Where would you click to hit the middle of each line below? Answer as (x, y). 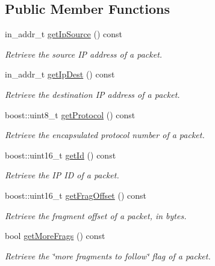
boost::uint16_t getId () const (61, 155)
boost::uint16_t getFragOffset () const (76, 195)
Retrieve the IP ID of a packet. (62, 175)
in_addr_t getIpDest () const (60, 74)
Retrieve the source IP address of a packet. (84, 54)
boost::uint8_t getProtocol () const (70, 114)
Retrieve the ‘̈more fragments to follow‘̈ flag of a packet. (108, 255)
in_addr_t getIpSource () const (64, 34)
